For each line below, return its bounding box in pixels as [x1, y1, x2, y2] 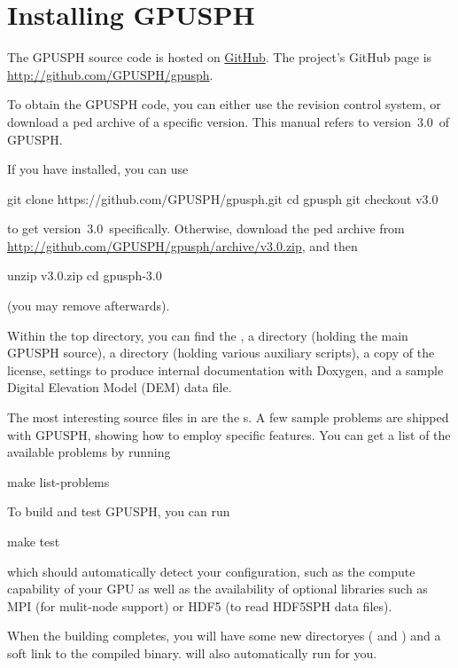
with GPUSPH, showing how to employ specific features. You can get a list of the [7, 425, 451, 444]
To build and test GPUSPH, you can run [7, 502, 230, 521]
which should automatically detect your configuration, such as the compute [7, 562, 415, 580]
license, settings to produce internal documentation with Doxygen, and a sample [7, 360, 444, 379]
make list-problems [7, 472, 110, 491]
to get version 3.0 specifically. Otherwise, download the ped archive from [7, 219, 405, 238]
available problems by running [7, 443, 171, 461]
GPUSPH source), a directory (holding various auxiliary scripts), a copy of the [7, 343, 435, 362]
